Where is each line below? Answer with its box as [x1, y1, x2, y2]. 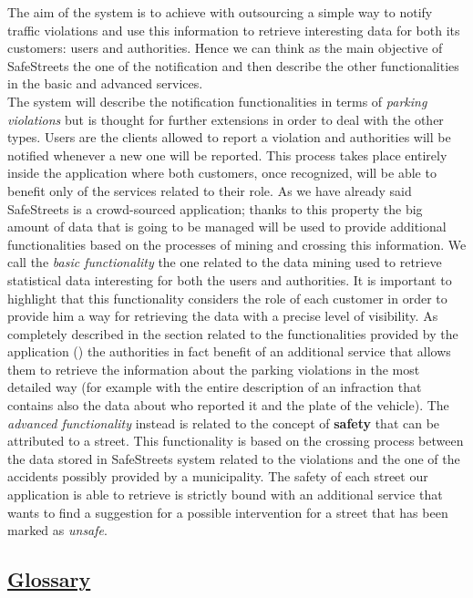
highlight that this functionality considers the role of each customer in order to [7, 288, 447, 307]
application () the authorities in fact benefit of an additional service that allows [7, 342, 451, 361]
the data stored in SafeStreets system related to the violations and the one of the [7, 448, 460, 468]
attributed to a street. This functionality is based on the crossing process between [7, 431, 464, 450]
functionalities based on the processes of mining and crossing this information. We [7, 234, 467, 253]
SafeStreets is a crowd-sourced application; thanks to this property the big [7, 199, 423, 218]
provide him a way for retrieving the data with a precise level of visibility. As [7, 306, 438, 325]
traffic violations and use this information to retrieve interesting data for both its [7, 20, 460, 39]
